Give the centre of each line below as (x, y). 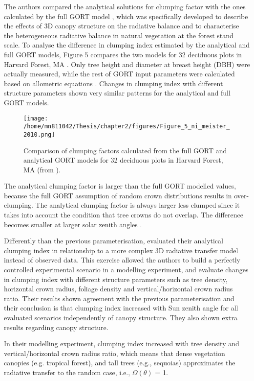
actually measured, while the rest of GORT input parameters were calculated (119, 74)
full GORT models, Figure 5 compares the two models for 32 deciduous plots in (123, 54)
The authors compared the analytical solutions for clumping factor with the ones (125, 6)
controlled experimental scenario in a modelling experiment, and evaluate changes (126, 270)
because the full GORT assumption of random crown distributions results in (118, 195)
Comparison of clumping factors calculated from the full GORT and (125, 150)
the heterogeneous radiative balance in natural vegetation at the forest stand (119, 35)
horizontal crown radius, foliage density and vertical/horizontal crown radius (118, 289)
